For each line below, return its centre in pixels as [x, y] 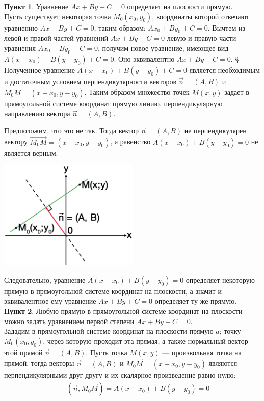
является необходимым [225, 70]
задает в [237, 92]
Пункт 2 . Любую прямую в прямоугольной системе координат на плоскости [123, 311]
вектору [16, 141]
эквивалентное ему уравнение [50, 301]
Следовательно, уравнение [45, 279]
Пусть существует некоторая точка [58, 16]
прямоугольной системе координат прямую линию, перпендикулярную [113, 103]
